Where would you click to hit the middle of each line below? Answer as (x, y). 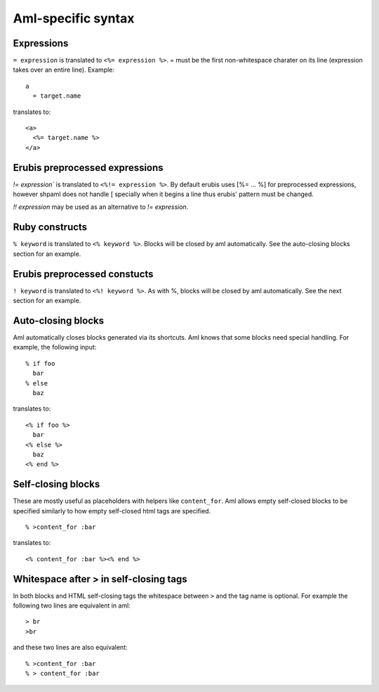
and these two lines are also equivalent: (70, 648)
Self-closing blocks (56, 484)
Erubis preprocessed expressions (88, 168)
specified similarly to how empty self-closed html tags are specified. (112, 511)
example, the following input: (55, 347)
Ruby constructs (50, 228)
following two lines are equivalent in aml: (72, 605)
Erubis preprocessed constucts (83, 274)
